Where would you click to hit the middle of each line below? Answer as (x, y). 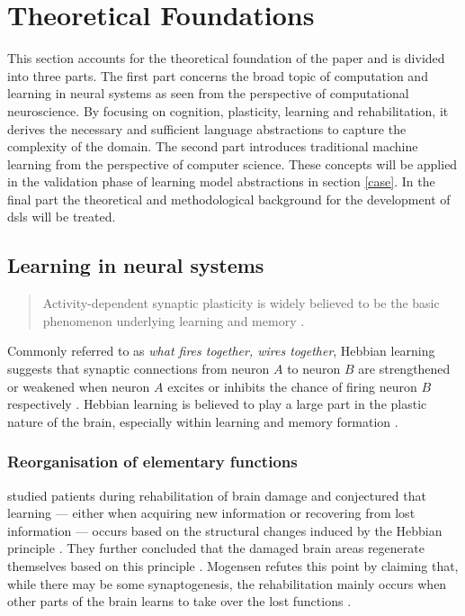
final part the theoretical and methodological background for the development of (229, 199)
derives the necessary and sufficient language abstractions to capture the (207, 128)
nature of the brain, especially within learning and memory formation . (203, 421)
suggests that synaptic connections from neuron (139, 369)
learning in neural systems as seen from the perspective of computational (208, 93)
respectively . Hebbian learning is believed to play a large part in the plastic (217, 404)
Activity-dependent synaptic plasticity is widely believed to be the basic (241, 303)
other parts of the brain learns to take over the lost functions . (179, 601)
